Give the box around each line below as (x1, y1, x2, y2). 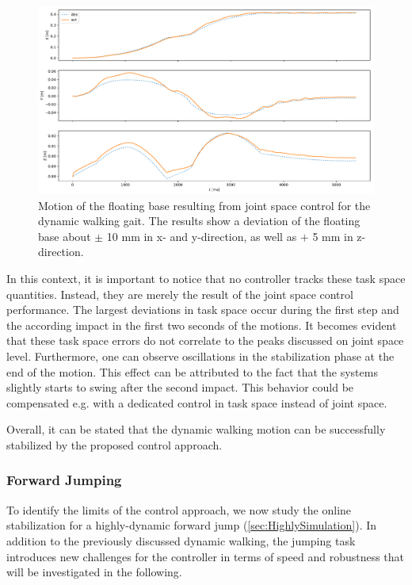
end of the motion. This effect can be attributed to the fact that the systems (6, 363, 378, 380)
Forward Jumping (6, 470, 122, 490)
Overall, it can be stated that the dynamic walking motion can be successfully (6, 421, 386, 438)
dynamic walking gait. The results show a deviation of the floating (38, 212, 360, 229)
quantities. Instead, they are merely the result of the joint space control (6, 285, 353, 302)
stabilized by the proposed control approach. (6, 436, 223, 453)
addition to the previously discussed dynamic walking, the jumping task (6, 532, 356, 549)
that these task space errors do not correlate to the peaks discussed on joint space (6, 332, 404, 349)
